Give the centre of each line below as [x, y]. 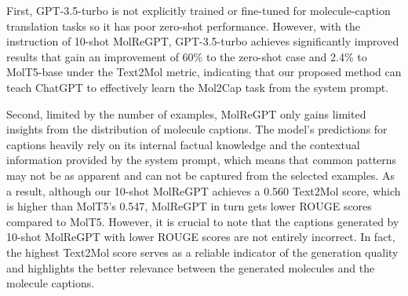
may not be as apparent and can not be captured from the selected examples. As [201, 175]
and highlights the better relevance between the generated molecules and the [191, 267]
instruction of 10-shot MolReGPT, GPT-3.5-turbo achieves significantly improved [203, 41]
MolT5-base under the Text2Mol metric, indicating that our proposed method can [204, 72]
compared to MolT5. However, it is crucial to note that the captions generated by [203, 221]
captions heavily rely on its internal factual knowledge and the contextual [183, 144]
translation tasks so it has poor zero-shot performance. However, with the [184, 26]
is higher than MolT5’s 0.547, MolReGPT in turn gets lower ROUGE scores [189, 206]
